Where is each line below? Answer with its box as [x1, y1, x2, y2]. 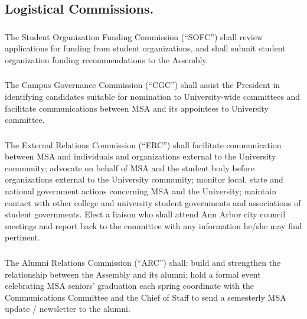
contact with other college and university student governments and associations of [5, 196, 301, 209]
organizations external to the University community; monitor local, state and [5, 173, 283, 185]
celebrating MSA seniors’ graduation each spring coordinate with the [5, 279, 254, 292]
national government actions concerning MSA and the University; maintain [5, 185, 276, 197]
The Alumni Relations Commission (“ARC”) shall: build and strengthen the [5, 256, 281, 268]
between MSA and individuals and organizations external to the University [5, 150, 276, 162]
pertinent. [5, 231, 40, 243]
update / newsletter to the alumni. [5, 302, 130, 315]
